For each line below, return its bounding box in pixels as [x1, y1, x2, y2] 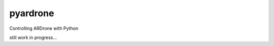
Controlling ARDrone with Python [9, 25, 79, 31]
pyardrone [9, 8, 54, 19]
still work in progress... [9, 34, 57, 40]
